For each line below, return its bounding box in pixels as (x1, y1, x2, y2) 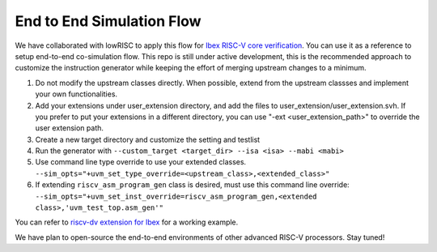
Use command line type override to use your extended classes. (35, 157, 247, 167)
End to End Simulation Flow (15, 12, 202, 30)
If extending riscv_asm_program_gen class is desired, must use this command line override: (35, 180, 350, 190)
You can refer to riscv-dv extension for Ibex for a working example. (15, 217, 239, 227)
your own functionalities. (35, 89, 117, 99)
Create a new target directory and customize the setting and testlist (35, 135, 261, 144)
